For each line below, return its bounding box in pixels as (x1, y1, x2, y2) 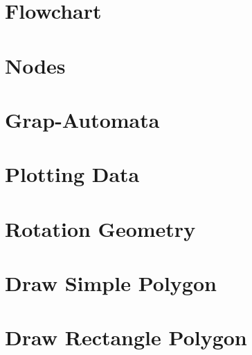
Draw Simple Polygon (5, 269, 217, 297)
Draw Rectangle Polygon (5, 323, 247, 352)
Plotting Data (5, 160, 140, 188)
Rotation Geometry (5, 214, 196, 242)
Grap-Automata (5, 105, 160, 133)
